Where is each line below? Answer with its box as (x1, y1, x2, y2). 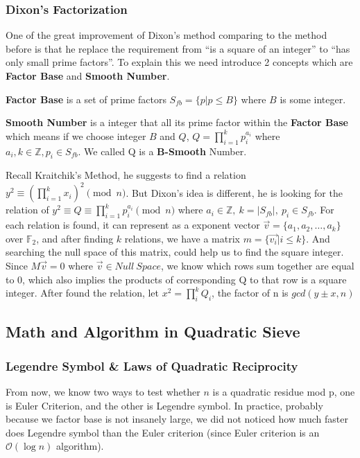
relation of (6, 202, 49, 217)
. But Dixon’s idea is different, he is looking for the (126, 185, 343, 200)
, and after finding (36, 231, 114, 245)
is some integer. (280, 91, 346, 106)
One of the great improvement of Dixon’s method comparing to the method (6, 28, 327, 42)
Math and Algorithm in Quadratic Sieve (6, 321, 300, 342)
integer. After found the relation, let (6, 285, 160, 300)
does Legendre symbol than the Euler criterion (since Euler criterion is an (6, 425, 320, 439)
